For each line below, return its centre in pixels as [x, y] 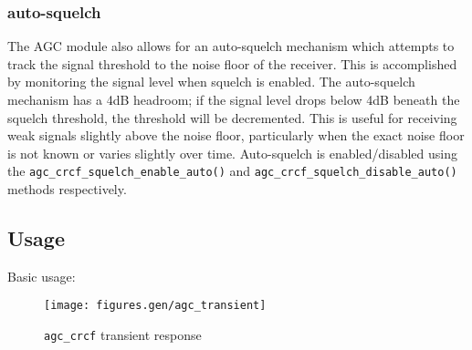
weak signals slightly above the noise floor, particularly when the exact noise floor [236, 135]
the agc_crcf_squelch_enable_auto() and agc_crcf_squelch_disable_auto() [232, 171]
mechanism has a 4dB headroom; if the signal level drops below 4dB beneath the [234, 99]
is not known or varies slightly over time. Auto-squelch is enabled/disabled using [232, 153]
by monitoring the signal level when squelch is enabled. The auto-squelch [211, 82]
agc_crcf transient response [123, 335]
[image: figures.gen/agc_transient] [155, 306]
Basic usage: [42, 276]
